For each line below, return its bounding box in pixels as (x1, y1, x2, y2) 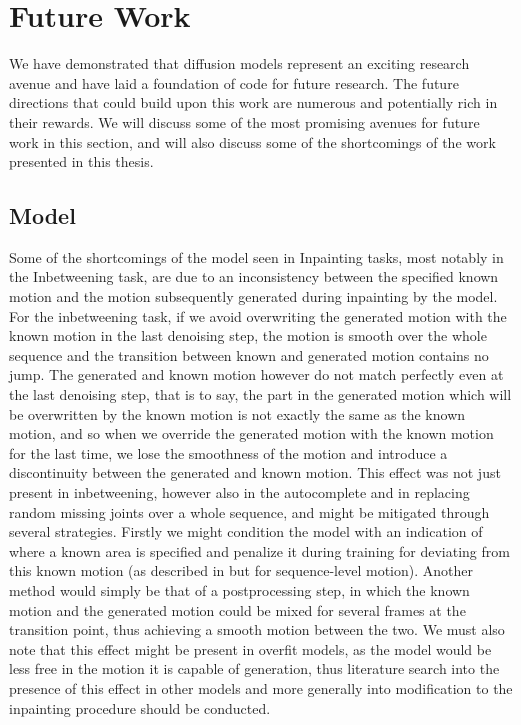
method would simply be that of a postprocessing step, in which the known (9, 579, 470, 600)
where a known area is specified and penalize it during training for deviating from (9, 540, 510, 561)
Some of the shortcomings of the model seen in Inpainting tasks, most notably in (9, 246, 504, 267)
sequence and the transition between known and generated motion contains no (9, 344, 489, 365)
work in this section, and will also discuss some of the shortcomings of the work (9, 131, 496, 152)
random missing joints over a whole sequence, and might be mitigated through (9, 501, 490, 522)
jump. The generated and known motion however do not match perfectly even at (9, 364, 504, 385)
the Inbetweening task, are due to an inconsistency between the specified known (9, 266, 499, 287)
